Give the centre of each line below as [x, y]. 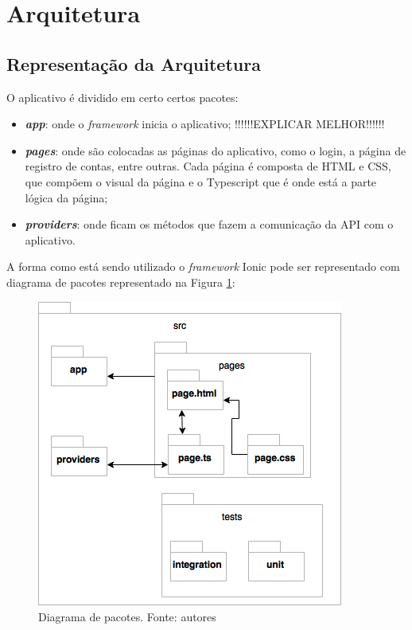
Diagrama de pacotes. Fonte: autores [127, 617]
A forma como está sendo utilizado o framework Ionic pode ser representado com [203, 266]
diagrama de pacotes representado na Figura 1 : [121, 282]
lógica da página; [66, 197]
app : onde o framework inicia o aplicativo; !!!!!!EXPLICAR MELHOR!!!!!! [205, 124]
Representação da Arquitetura [134, 63]
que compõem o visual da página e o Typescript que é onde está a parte [201, 181]
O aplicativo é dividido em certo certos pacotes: [122, 97]
